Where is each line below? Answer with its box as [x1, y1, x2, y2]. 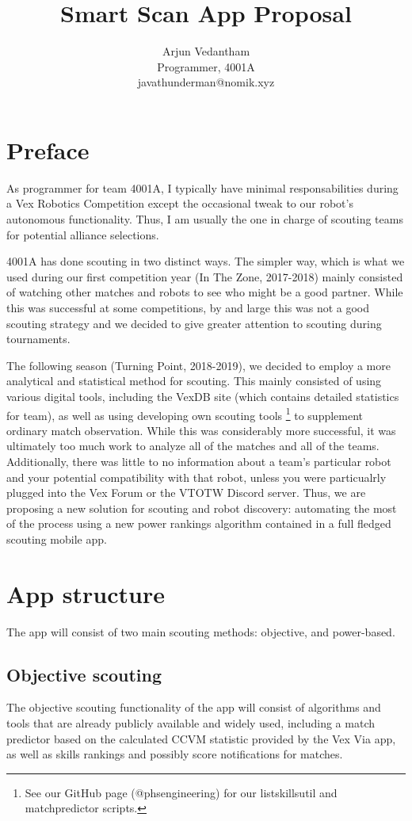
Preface [6, 133, 90, 166]
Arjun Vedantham [162, 43, 250, 59]
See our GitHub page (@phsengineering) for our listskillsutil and [25, 784, 338, 800]
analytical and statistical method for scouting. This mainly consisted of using [6, 372, 382, 389]
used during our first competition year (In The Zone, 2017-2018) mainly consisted [6, 268, 403, 284]
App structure [6, 577, 165, 609]
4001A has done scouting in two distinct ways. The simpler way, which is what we [6, 253, 405, 269]
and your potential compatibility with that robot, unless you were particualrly [6, 468, 387, 485]
